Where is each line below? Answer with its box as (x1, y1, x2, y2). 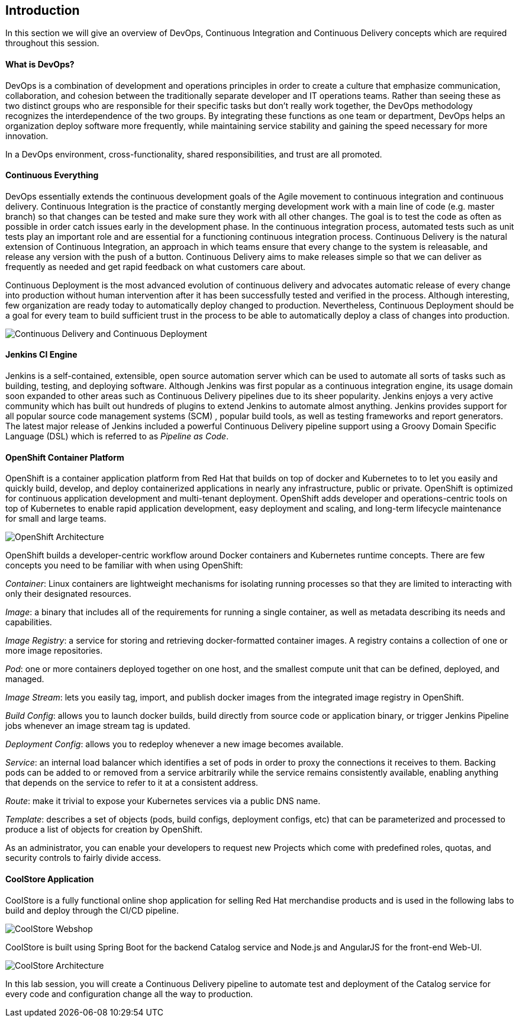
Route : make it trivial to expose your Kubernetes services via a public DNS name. (5, 796, 321, 806)
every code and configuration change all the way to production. (5, 988, 253, 999)
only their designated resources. (5, 589, 131, 599)
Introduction (5, 3, 80, 18)
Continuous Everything (5, 170, 99, 181)
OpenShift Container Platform (5, 452, 124, 462)
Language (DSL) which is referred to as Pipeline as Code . (5, 431, 229, 442)
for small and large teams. (5, 513, 107, 524)
